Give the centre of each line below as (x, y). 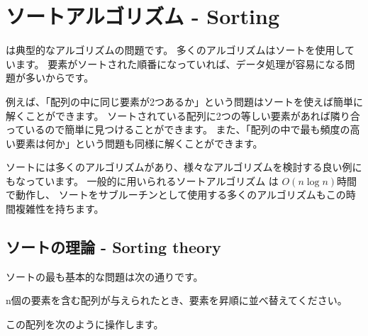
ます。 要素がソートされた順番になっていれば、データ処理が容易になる (180, 63)
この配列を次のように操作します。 (85, 324)
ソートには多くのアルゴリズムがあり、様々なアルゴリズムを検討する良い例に (184, 167)
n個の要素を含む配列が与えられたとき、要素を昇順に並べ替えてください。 (177, 300)
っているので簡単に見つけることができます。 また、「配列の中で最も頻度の (178, 129)
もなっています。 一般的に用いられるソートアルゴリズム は (142, 180)
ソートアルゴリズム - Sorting (143, 16)
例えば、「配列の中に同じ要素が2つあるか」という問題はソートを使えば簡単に (184, 101)
